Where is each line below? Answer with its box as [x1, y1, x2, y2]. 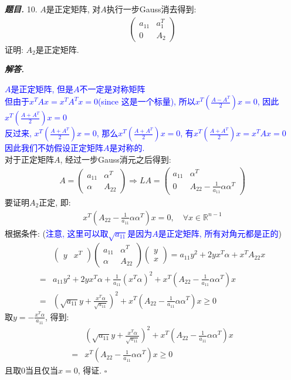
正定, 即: [39, 196, 71, 209]
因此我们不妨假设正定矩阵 [5, 142, 103, 154]
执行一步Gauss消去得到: [106, 3, 197, 15]
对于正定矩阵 [5, 153, 54, 165]
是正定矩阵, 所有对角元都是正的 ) [158, 227, 282, 239]
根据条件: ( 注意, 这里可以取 [5, 227, 109, 239]
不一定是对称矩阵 [79, 82, 145, 95]
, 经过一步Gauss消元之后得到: [60, 153, 171, 165]
